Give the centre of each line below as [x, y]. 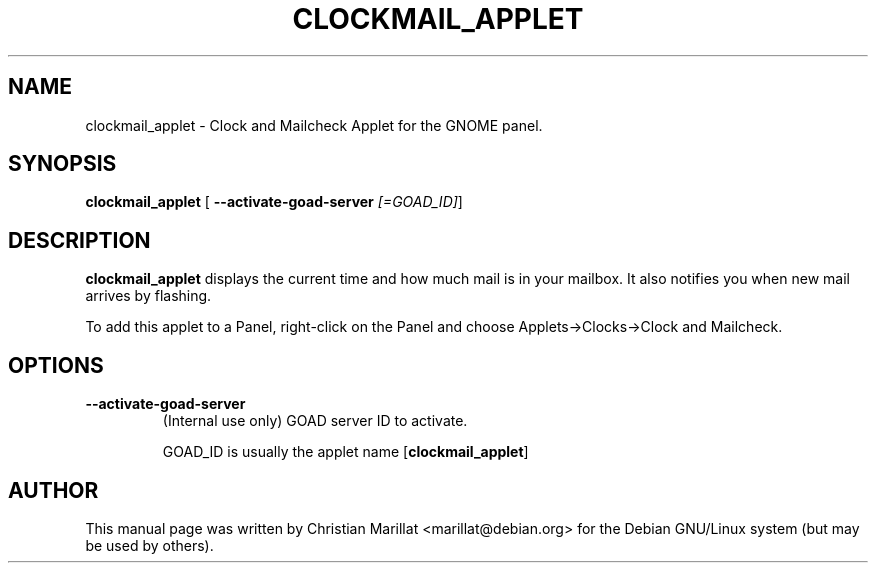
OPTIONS [56, 365]
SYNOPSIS [62, 164]
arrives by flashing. [148, 296]
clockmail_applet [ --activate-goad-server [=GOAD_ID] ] [274, 202]
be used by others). [149, 545]
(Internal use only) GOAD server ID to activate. [315, 421]
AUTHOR [53, 490]
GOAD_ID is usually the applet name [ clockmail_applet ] [345, 452]
